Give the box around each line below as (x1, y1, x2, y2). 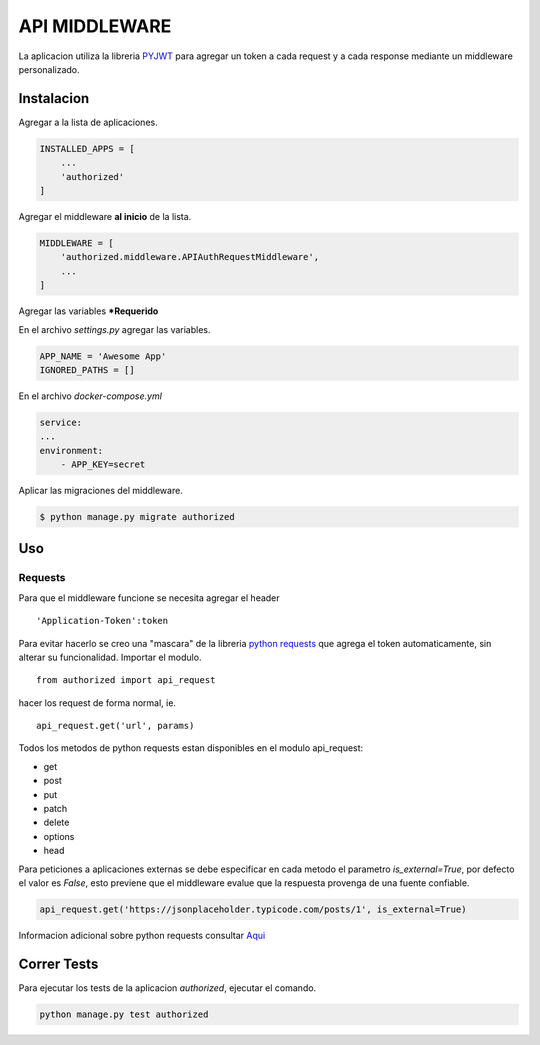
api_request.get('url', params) (36, 720, 195, 732)
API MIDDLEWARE (18, 15, 172, 37)
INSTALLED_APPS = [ (39, 143, 135, 154)
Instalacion (18, 90, 90, 107)
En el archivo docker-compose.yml (18, 390, 162, 402)
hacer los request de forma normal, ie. (18, 696, 177, 709)
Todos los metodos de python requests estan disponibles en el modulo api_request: (18, 742, 364, 754)
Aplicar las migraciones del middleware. (18, 485, 184, 497)
